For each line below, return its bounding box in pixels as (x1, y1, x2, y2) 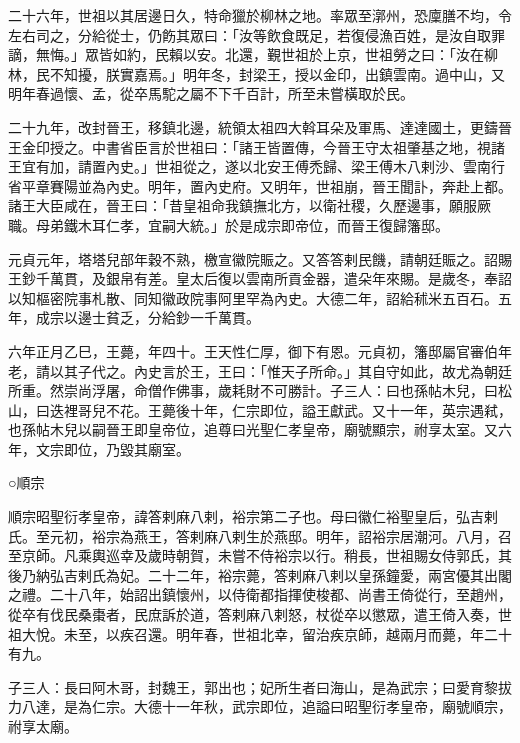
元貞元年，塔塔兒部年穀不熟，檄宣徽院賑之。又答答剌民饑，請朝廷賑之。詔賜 (8, 248, 512, 269)
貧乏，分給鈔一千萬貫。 (105, 307, 260, 328)
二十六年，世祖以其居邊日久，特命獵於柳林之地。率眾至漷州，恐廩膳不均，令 (8, 5, 512, 25)
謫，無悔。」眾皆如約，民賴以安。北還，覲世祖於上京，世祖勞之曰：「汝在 (8, 44, 484, 65)
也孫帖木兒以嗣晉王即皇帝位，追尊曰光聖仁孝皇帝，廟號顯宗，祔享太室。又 (8, 419, 498, 440)
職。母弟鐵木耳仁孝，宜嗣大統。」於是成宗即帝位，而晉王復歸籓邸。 (8, 214, 449, 235)
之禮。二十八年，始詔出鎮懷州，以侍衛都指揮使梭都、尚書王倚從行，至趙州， (8, 584, 512, 605)
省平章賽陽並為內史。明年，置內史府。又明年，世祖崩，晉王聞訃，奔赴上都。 (8, 175, 512, 196)
